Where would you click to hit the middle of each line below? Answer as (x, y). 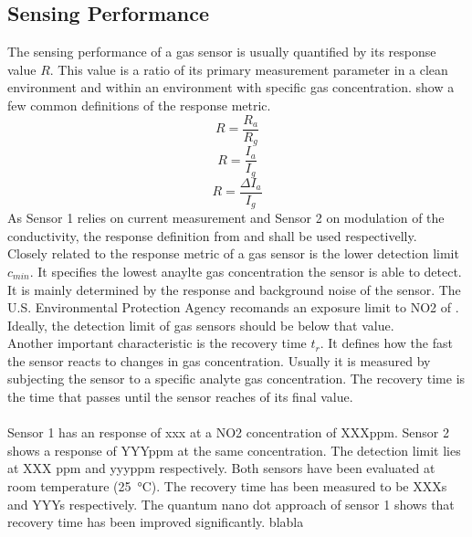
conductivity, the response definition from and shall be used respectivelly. (212, 235)
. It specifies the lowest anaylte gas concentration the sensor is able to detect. (246, 271)
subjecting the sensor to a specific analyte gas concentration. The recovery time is (236, 379)
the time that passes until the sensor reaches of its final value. (180, 397)
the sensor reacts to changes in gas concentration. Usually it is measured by (219, 360)
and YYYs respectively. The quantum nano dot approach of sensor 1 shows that (231, 504)
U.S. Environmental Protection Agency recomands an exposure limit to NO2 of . (233, 307)
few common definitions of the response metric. (139, 105)
